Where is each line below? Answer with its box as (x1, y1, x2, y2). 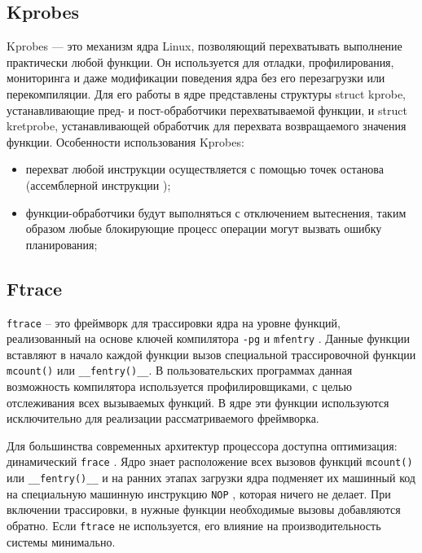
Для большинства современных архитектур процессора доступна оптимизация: (7, 437, 398, 454)
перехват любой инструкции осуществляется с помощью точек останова (25, 160, 385, 178)
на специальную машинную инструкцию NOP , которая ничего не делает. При (7, 485, 391, 502)
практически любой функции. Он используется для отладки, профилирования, (7, 53, 394, 70)
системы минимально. (7, 533, 116, 550)
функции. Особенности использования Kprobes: (7, 133, 244, 150)
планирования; (25, 235, 98, 252)
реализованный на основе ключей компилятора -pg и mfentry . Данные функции (7, 330, 410, 347)
